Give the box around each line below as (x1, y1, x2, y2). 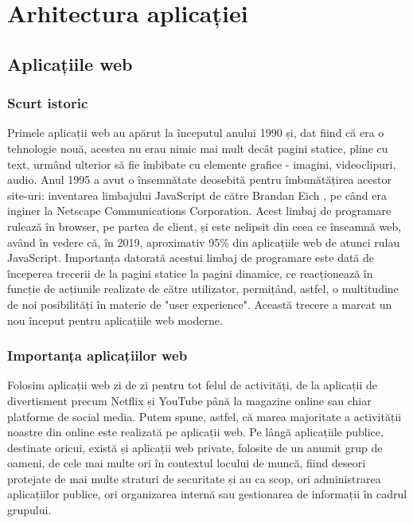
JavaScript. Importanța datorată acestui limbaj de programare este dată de (7, 249, 375, 266)
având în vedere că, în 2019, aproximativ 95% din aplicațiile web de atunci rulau (7, 233, 400, 250)
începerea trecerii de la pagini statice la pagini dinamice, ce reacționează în (7, 264, 373, 281)
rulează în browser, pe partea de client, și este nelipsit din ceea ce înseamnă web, (7, 217, 402, 234)
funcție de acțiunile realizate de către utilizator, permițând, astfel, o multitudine (7, 280, 399, 297)
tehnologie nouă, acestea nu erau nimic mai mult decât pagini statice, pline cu (7, 139, 388, 156)
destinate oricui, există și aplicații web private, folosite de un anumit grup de (7, 439, 383, 455)
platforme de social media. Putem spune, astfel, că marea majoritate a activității (7, 408, 402, 424)
